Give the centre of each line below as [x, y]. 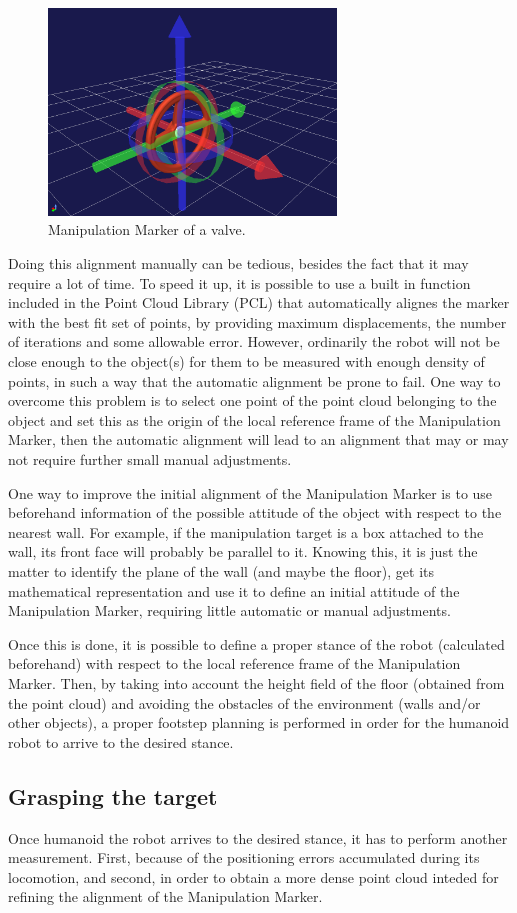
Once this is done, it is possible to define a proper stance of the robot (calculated [256, 643]
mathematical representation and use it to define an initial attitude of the [234, 590]
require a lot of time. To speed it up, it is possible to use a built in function [239, 282]
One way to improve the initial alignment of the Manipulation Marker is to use [250, 492]
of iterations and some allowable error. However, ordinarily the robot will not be [254, 341]
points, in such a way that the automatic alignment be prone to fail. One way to [254, 380]
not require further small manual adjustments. [150, 458]
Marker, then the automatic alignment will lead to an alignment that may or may [258, 439]
